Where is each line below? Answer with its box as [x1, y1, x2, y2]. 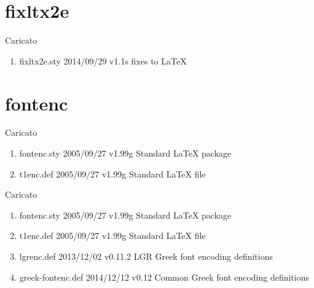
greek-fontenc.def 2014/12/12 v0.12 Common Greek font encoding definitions [19, 270, 310, 283]
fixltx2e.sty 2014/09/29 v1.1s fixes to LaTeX [19, 54, 187, 67]
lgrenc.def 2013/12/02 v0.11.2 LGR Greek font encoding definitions [19, 250, 273, 262]
